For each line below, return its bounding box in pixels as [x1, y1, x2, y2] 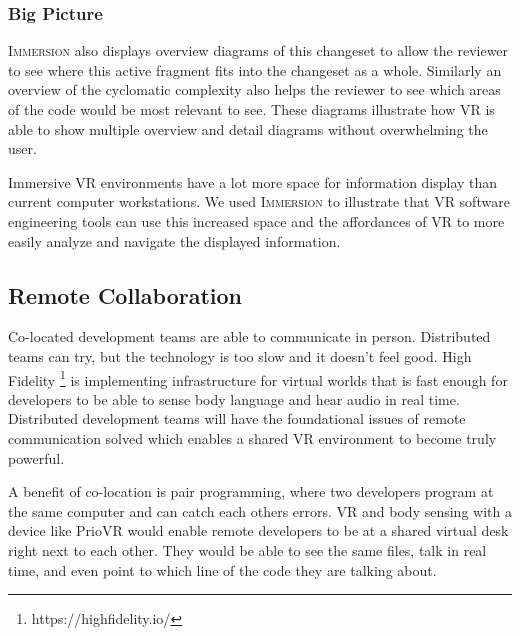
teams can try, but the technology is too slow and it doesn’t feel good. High [8, 345, 472, 366]
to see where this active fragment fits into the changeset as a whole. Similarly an [8, 59, 502, 80]
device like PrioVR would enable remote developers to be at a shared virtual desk [8, 520, 509, 541]
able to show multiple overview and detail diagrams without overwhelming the [8, 118, 488, 139]
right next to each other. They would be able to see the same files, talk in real [8, 539, 487, 560]
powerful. [8, 447, 65, 468]
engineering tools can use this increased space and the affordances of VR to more [8, 210, 505, 231]
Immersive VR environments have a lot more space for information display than [8, 171, 498, 192]
